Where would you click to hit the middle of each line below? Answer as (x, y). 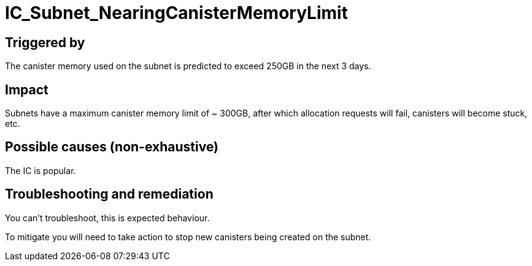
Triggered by (45, 42)
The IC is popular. (40, 170)
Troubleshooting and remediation (109, 194)
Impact (27, 89)
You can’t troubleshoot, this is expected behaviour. (107, 218)
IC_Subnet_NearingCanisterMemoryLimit (176, 13)
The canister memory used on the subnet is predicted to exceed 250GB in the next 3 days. (188, 66)
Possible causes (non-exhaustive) (112, 147)
